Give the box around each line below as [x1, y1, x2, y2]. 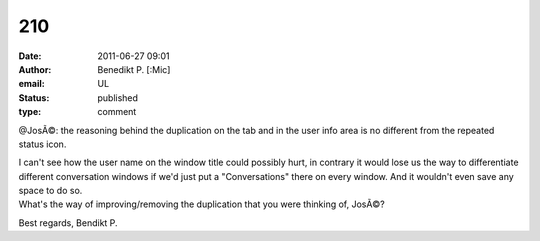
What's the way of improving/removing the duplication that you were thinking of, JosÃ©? [18, 198, 385, 210]
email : [18, 78, 45, 90]
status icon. [18, 138, 67, 150]
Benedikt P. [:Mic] [97, 63, 171, 75]
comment [97, 106, 137, 118]
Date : [18, 50, 42, 62]
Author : [18, 63, 52, 75]
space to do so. [18, 185, 83, 197]
